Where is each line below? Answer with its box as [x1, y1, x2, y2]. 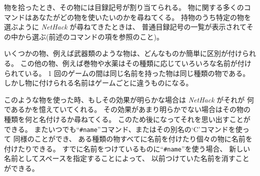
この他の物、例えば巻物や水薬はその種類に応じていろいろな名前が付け [20, 57, 251, 68]
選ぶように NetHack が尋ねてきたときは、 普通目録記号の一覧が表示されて [4, 21, 246, 32]
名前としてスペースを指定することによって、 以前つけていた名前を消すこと [4, 153, 249, 163]
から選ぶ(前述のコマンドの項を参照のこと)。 [17, 31, 163, 41]
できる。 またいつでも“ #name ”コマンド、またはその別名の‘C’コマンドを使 [4, 123, 242, 134]
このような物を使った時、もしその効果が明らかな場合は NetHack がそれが [4, 94, 245, 104]
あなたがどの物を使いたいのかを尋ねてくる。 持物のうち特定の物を [31, 11, 251, 22]
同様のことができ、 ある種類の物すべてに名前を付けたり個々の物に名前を [13, 133, 252, 144]
